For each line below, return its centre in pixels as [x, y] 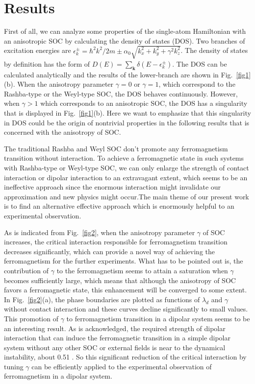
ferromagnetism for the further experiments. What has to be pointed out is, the [124, 261]
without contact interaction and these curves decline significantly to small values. [126, 309]
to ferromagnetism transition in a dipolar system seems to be [158, 318]
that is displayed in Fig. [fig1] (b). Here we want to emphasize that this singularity [127, 113]
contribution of [26, 270]
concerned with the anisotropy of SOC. [63, 132]
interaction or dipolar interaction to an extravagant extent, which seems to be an [126, 177]
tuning [14, 366]
